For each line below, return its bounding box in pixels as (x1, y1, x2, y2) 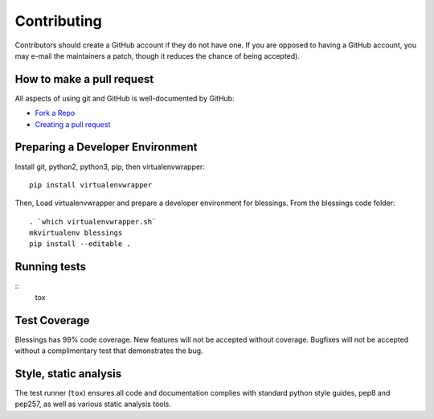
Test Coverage (14, 314, 90, 327)
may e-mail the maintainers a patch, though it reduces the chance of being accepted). (14, 51, 301, 60)
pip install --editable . (29, 240, 132, 249)
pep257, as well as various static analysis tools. (14, 399, 172, 409)
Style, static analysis (14, 367, 122, 380)
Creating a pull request (35, 119, 111, 129)
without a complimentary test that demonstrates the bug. (14, 346, 204, 355)
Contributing (14, 12, 102, 30)
